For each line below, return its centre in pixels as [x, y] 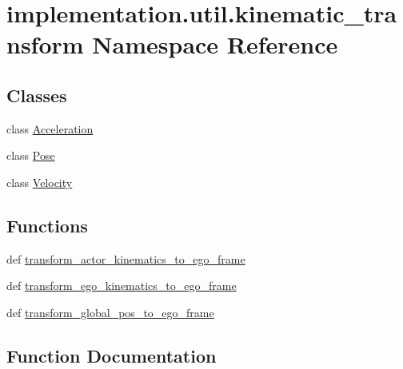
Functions [47, 225]
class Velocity [40, 182]
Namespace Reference [215, 44]
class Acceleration [50, 128]
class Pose [31, 155]
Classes [37, 95]
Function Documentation [112, 355]
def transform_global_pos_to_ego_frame [110, 312]
